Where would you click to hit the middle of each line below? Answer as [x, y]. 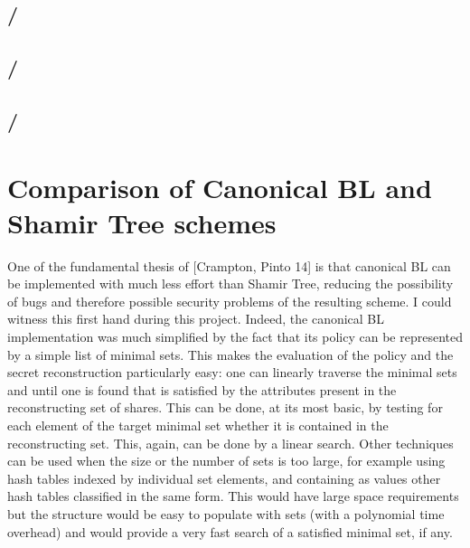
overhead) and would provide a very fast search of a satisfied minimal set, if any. [230, 531]
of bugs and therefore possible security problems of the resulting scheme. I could [230, 301]
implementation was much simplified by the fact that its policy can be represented [235, 337]
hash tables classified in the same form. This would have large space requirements [233, 496]
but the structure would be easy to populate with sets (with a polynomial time [226, 513]
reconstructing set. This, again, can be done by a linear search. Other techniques [230, 443]
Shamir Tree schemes [142, 222]
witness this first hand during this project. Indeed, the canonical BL [196, 319]
